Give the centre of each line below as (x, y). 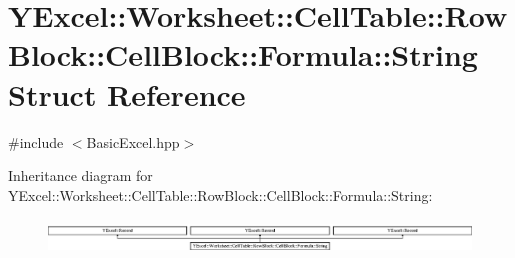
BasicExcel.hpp (133, 141)
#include (36, 141)
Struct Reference (127, 93)
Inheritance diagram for (80, 175)
